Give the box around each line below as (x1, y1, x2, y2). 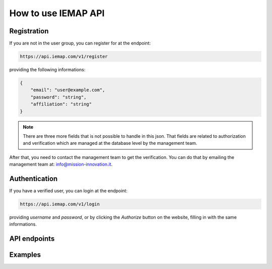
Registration (9, 27, 49, 35)
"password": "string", (30, 94, 87, 100)
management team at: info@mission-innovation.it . (9, 162, 113, 168)
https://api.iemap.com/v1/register (20, 53, 108, 60)
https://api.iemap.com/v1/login (20, 201, 100, 207)
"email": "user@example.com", (30, 87, 105, 93)
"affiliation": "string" (30, 101, 92, 107)
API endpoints (9, 235, 55, 243)
